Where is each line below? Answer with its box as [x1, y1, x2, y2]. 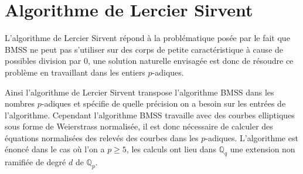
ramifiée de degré [5, 156, 66, 168]
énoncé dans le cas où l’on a [5, 143, 105, 155]
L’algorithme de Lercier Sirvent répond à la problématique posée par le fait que [5, 32, 290, 44]
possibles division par [5, 54, 81, 67]
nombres [5, 97, 35, 110]
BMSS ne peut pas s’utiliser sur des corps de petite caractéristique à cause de [5, 43, 284, 55]
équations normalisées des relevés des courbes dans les [5, 131, 199, 144]
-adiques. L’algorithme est [205, 131, 298, 144]
